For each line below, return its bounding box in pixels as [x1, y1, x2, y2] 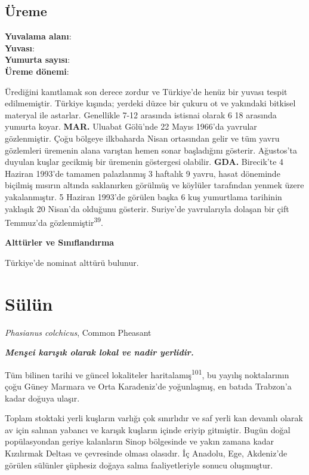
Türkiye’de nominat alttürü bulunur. [5, 256, 139, 268]
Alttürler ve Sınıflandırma [5, 236, 115, 249]
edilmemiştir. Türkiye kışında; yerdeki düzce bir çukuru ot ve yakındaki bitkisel [5, 97, 296, 109]
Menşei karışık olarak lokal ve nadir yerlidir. [5, 346, 194, 358]
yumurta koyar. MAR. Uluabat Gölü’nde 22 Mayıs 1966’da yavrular [5, 120, 257, 133]
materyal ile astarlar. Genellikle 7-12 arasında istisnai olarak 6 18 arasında [5, 108, 277, 121]
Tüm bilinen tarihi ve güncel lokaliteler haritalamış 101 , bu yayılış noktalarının [5, 366, 289, 381]
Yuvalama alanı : [5, 30, 72, 42]
